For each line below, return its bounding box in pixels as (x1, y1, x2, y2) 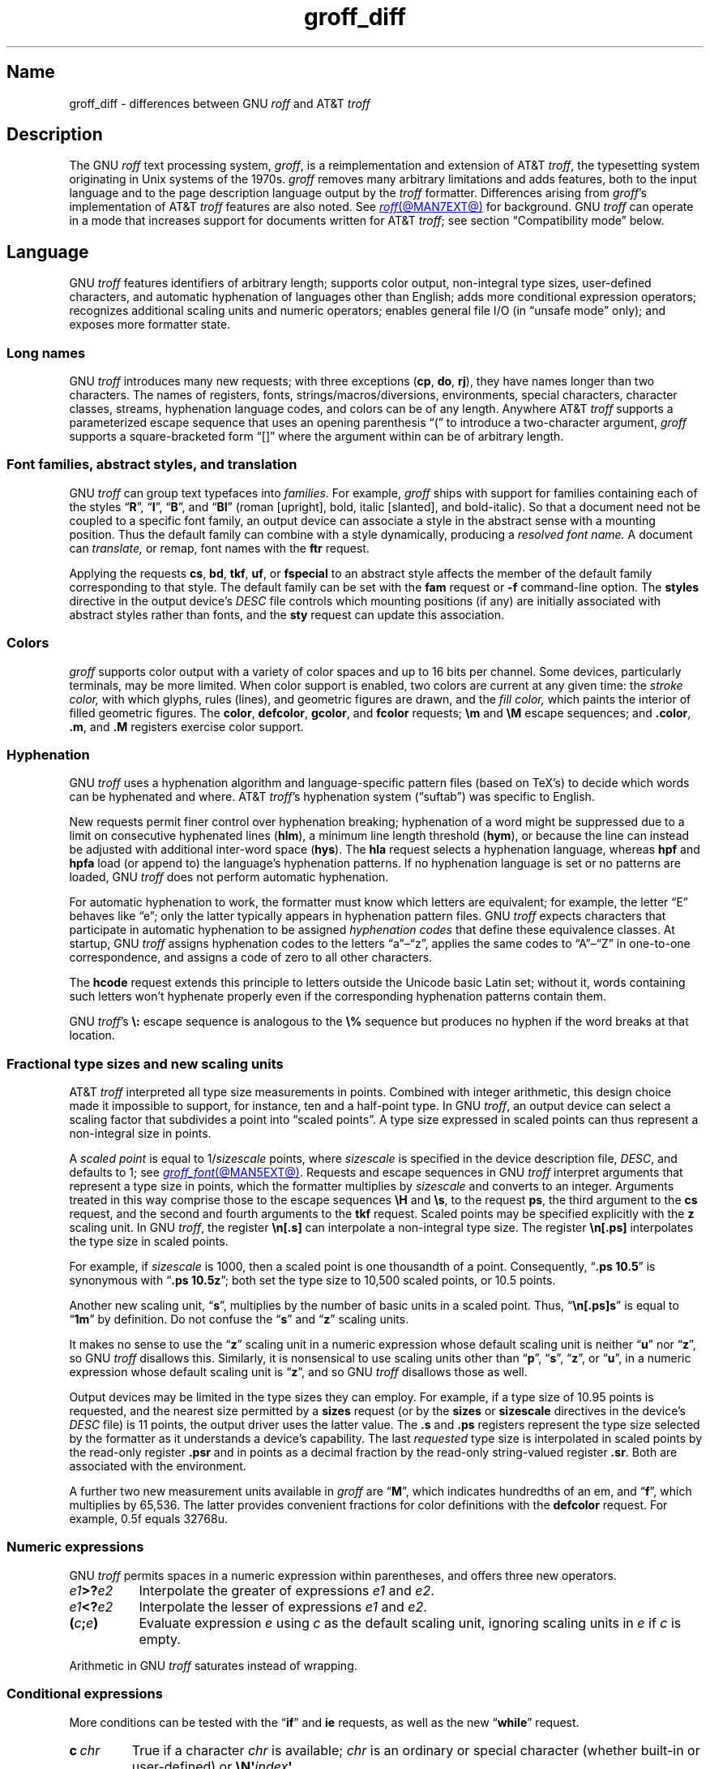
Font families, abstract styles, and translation (6, 456, 297, 473)
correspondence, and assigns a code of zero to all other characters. (69, 950, 433, 965)
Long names (6, 344, 86, 361)
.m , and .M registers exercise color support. (69, 719, 304, 734)
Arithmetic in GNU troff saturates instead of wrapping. (69, 1658, 357, 1672)
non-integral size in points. (69, 1126, 212, 1141)
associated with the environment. (69, 1459, 246, 1474)
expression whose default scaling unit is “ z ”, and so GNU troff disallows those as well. (69, 1365, 528, 1379)
